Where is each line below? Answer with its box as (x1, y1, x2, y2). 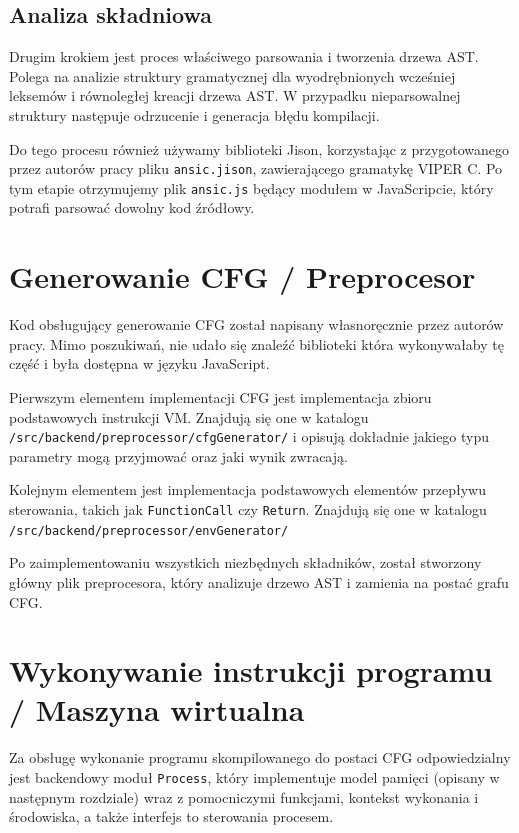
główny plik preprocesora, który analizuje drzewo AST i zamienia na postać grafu (9, 571, 509, 592)
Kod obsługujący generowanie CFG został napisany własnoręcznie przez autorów (9, 314, 504, 335)
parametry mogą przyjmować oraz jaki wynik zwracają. (9, 445, 348, 466)
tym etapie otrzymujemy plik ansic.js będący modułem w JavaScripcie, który (9, 177, 494, 198)
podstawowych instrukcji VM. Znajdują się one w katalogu (9, 406, 369, 427)
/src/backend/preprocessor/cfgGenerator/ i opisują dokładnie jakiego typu (9, 426, 490, 447)
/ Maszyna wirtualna (9, 689, 305, 730)
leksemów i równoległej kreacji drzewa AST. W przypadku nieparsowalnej (9, 85, 461, 106)
